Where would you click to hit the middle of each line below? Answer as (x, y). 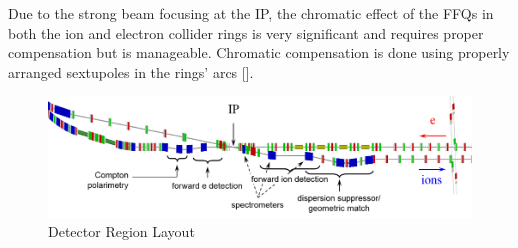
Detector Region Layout (121, 231)
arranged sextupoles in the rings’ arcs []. (131, 71)
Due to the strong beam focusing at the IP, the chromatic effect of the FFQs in (251, 13)
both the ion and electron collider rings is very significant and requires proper (246, 32)
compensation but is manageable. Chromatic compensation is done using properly (259, 52)
